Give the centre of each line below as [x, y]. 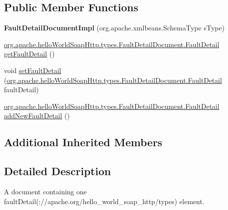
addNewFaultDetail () [37, 116]
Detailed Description [58, 171]
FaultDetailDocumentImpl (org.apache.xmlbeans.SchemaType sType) [114, 28]
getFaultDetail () [29, 54]
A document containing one [45, 191]
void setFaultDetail [33, 70]
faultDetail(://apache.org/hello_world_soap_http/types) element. [104, 201]
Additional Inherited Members [83, 142]
